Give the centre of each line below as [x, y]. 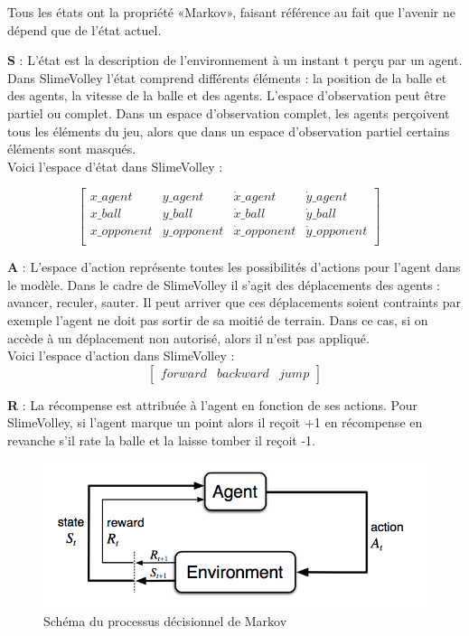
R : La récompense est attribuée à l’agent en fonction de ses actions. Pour [212, 404]
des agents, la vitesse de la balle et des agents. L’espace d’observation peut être [226, 95]
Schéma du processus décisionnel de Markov [165, 620]
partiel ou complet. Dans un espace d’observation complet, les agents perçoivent [229, 112]
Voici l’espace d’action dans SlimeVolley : [121, 355]
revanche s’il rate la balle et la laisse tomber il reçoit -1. [161, 440]
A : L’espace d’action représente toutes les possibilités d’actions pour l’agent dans [234, 267]
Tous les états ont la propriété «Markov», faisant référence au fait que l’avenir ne [231, 12]
